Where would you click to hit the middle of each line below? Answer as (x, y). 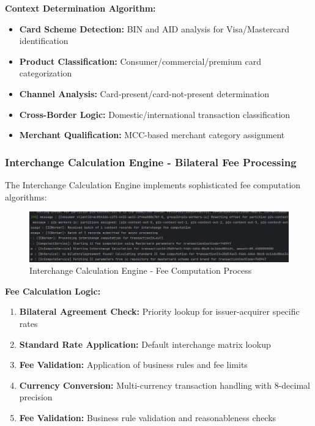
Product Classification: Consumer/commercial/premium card (140, 61)
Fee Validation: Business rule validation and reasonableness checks (148, 417)
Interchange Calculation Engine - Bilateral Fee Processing (151, 162)
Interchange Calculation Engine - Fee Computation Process (141, 270)
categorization (46, 73)
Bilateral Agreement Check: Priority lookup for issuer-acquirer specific (159, 311)
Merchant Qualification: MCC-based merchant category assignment (152, 135)
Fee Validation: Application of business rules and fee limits (133, 365)
